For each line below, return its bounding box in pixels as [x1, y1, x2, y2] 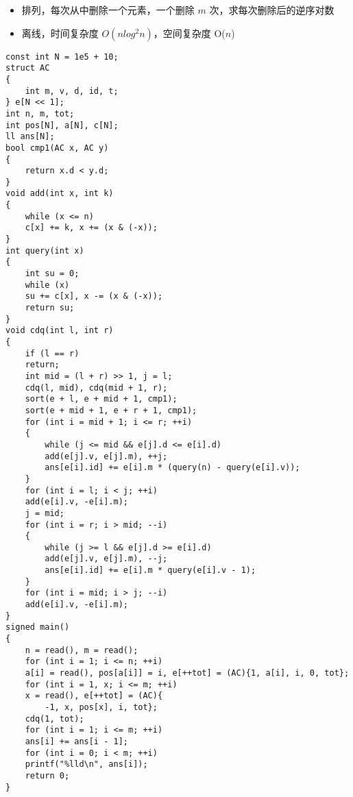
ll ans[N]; [5, 132, 55, 142]
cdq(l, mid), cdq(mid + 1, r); [25, 382, 168, 393]
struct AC [5, 63, 50, 73]
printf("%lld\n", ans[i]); [25, 759, 148, 770]
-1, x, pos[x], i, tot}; [45, 702, 158, 712]
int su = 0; [25, 269, 80, 279]
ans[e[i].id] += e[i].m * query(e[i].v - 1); [45, 565, 256, 576]
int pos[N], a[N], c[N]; [5, 120, 119, 130]
